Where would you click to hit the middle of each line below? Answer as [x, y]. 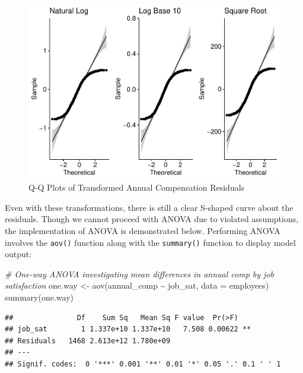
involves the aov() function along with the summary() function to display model [150, 242]
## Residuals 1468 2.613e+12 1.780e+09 [88, 341]
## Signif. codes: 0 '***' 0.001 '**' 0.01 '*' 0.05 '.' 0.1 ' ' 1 [143, 364]
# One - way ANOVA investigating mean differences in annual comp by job [140, 274]
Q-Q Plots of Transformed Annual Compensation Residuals [137, 187]
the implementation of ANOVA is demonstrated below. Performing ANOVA [143, 230]
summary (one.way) [39, 297]
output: [18, 254]
